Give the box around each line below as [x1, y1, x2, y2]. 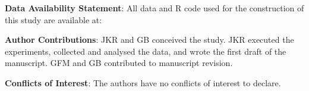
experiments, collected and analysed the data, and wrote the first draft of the [5, 45, 286, 57]
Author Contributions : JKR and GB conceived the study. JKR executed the [5, 33, 294, 46]
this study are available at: [5, 13, 102, 26]
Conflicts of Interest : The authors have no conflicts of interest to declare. [5, 76, 281, 89]
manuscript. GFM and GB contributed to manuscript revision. [5, 57, 233, 69]
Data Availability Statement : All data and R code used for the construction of [5, 2, 304, 14]
